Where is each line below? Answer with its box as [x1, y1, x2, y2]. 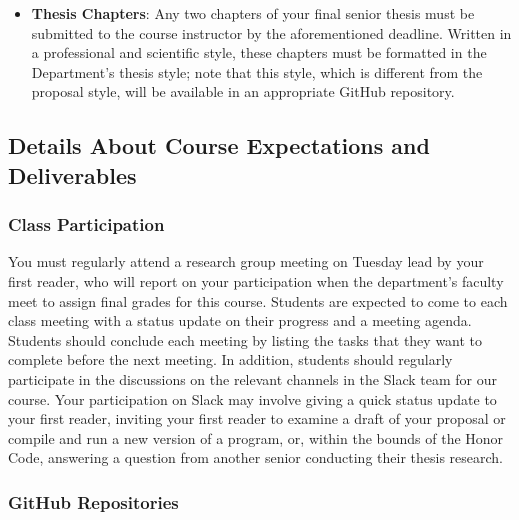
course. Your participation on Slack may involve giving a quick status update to [8, 388, 497, 409]
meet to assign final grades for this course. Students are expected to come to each [8, 290, 508, 311]
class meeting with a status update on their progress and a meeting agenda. [8, 310, 472, 331]
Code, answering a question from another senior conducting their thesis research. [8, 447, 504, 468]
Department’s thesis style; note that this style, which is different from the [31, 61, 483, 82]
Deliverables [8, 159, 137, 190]
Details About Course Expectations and [8, 130, 430, 161]
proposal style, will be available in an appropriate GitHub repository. [31, 81, 455, 102]
